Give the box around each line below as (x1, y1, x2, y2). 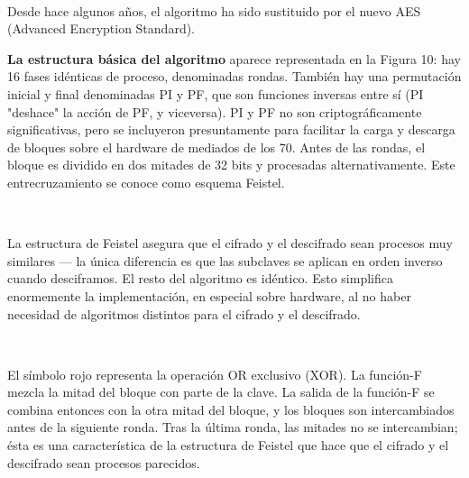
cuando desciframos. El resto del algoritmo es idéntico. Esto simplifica (7, 269, 393, 288)
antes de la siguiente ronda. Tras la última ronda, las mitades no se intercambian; (7, 418, 458, 437)
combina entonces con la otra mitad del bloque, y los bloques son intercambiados (7, 400, 455, 418)
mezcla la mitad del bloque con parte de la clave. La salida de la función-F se (7, 382, 435, 401)
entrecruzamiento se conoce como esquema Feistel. (7, 172, 285, 191)
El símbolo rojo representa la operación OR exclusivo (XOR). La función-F (7, 364, 422, 383)
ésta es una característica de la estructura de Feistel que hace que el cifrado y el (7, 436, 449, 455)
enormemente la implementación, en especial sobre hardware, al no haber (7, 286, 411, 305)
